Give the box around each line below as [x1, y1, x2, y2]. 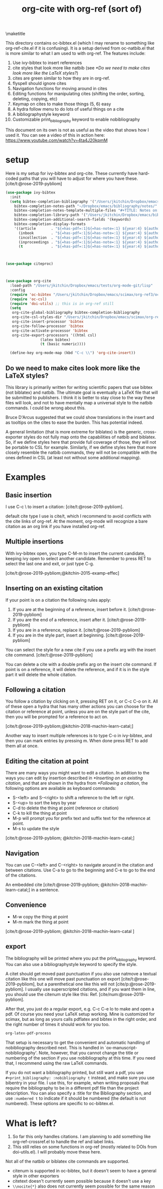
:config [10, 288, 26, 292]
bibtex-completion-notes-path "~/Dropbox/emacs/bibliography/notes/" [14, 204, 158, 209]
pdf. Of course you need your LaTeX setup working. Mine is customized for [5, 1011, 155, 1017]
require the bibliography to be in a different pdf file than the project [5, 1085, 139, 1091]
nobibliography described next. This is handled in [5, 1045, 104, 1051]
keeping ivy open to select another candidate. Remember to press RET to [5, 555, 151, 561]
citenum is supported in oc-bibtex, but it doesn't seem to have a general [12, 1168, 157, 1174]
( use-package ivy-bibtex [5, 190, 56, 195]
